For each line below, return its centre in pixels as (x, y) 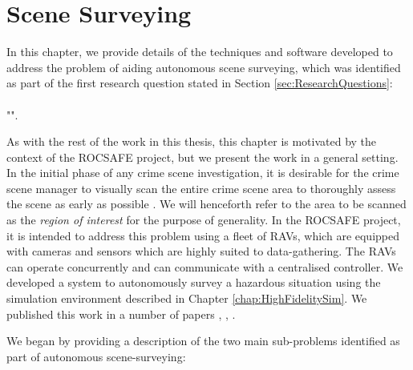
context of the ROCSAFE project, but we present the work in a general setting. (202, 157)
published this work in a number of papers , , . (121, 314)
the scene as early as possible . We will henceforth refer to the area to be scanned (206, 204)
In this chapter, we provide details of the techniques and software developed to (200, 52)
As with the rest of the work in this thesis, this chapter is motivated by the (192, 141)
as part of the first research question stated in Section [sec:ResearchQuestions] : (200, 83)
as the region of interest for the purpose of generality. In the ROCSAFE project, (204, 220)
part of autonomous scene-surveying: (96, 356)
